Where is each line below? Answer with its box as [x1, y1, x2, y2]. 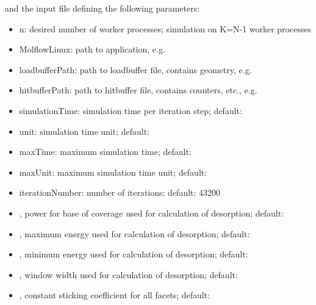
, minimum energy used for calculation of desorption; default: [19, 248, 248, 260]
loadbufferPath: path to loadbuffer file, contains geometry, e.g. [19, 63, 252, 76]
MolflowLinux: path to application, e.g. [19, 43, 165, 56]
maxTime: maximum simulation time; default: [19, 145, 192, 158]
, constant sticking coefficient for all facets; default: [19, 289, 210, 301]
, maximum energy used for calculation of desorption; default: [19, 227, 250, 240]
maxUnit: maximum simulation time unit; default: [19, 165, 207, 178]
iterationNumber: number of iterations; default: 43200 [19, 186, 221, 199]
